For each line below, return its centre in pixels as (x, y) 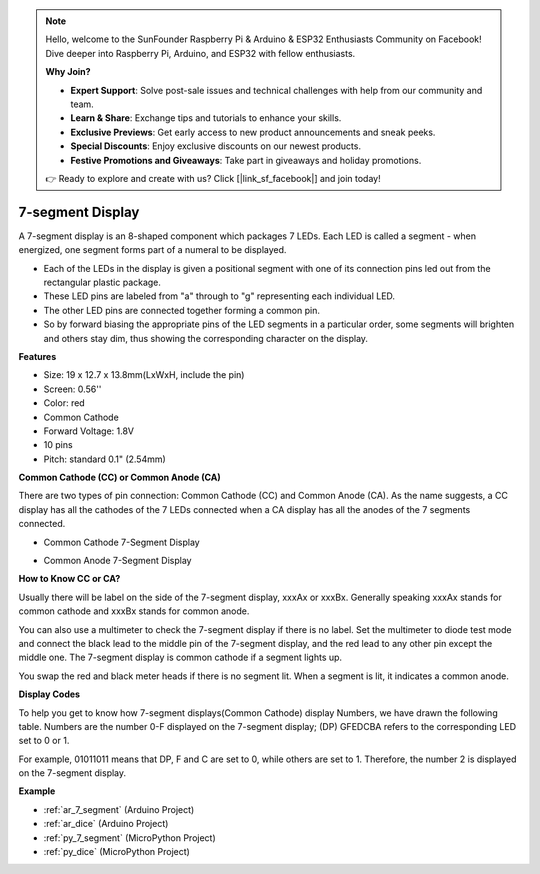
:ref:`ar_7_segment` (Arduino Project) (119, 809)
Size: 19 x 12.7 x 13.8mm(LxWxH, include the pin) (144, 375)
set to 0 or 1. (44, 741)
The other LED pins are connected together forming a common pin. (181, 310)
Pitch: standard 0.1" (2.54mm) (105, 459)
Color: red (64, 403)
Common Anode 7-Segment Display (117, 561)
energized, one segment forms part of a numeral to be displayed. (152, 250)
